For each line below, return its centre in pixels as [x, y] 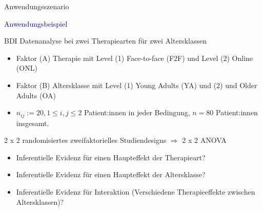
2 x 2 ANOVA [204, 140]
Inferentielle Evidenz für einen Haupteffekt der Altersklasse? [111, 174]
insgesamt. [33, 123]
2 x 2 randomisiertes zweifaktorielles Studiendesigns [85, 140]
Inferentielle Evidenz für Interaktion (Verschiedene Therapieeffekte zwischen [136, 191]
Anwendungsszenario [37, 6]
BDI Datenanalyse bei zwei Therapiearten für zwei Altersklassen [105, 41]
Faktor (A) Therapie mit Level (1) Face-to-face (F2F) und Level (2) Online [135, 58]
